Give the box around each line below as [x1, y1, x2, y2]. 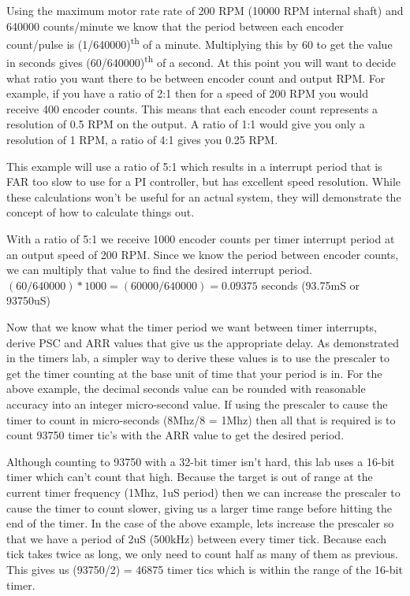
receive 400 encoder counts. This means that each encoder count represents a [6, 100, 378, 117]
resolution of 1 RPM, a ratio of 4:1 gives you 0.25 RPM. [6, 131, 278, 148]
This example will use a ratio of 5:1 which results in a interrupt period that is [6, 157, 382, 174]
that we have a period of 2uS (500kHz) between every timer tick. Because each [6, 530, 387, 546]
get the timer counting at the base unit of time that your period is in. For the [6, 365, 382, 381]
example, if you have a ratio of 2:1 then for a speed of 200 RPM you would [6, 85, 369, 102]
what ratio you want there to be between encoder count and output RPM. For [6, 69, 386, 86]
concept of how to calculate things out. [6, 204, 195, 220]
